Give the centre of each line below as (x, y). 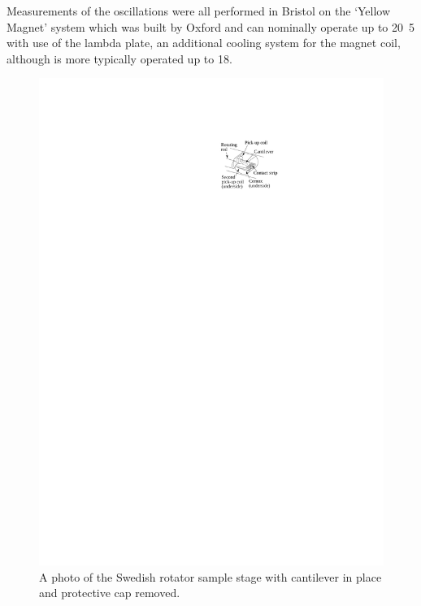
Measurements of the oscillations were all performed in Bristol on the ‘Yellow (199, 11)
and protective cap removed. (110, 593)
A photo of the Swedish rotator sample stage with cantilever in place (210, 576)
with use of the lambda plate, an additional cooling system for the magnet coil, (204, 43)
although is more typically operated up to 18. (119, 58)
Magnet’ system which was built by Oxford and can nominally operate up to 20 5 (210, 26)
